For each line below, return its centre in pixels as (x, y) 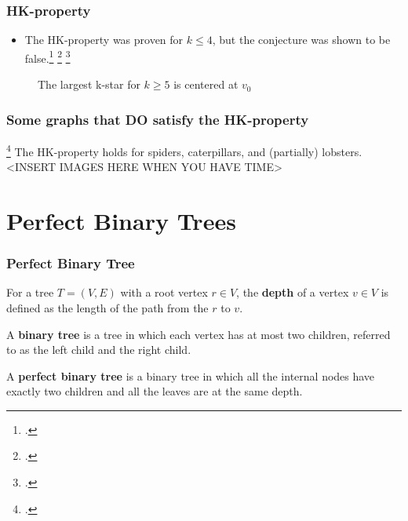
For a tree (30, 292)
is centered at (206, 84)
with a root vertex (164, 292)
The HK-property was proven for (104, 40)
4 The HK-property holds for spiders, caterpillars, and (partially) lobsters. (184, 150)
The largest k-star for (89, 84)
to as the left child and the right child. (99, 350)
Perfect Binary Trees (121, 220)
